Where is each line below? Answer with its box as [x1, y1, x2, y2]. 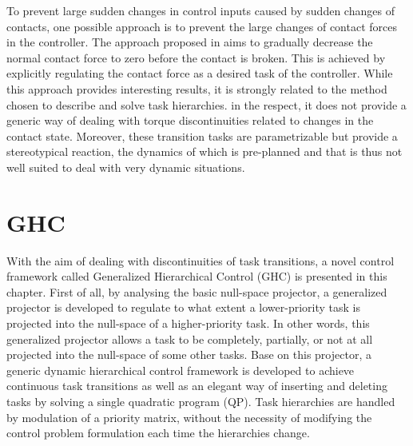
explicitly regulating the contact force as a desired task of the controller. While [6, 65, 393, 82]
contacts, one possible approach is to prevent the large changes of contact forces [6, 18, 398, 34]
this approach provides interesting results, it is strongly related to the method [6, 80, 387, 97]
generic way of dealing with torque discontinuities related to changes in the [6, 112, 374, 129]
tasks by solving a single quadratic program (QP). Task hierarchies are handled [6, 393, 395, 409]
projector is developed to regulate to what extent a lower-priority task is [6, 299, 361, 316]
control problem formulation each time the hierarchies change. [6, 424, 310, 441]
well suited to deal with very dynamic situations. [6, 158, 245, 175]
